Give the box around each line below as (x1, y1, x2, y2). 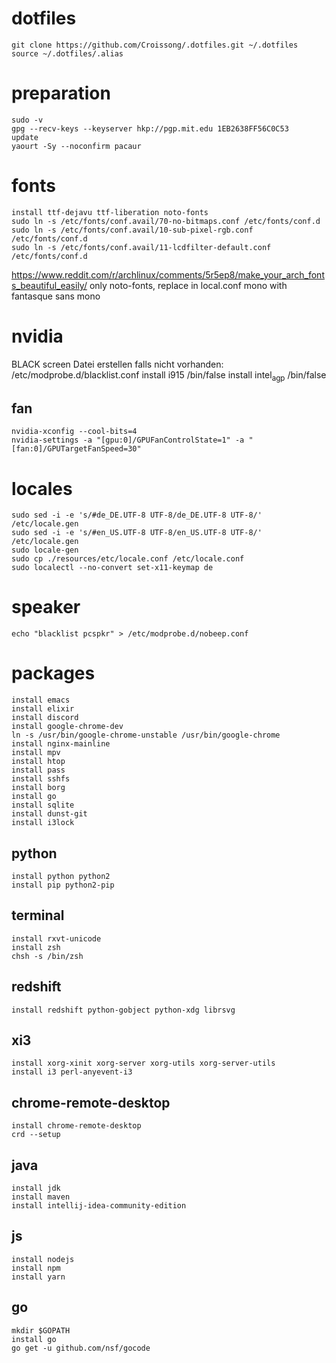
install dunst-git (11, 809, 88, 819)
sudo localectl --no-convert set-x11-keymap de (11, 563, 214, 573)
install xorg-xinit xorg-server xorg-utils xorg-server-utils (11, 1058, 276, 1069)
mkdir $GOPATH (11, 1325, 71, 1336)
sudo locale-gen (11, 545, 79, 556)
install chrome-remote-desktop (11, 1121, 142, 1131)
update (11, 132, 39, 142)
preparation (11, 82, 111, 105)
